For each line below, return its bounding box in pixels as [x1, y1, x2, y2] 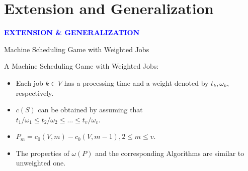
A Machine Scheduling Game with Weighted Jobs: [4, 61, 159, 71]
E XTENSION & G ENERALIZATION [4, 27, 140, 38]
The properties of [16, 147, 69, 158]
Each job [16, 77, 43, 88]
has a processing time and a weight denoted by [64, 77, 209, 88]
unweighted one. [16, 157, 66, 168]
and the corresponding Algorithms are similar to [95, 147, 244, 158]
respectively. [16, 87, 54, 98]
